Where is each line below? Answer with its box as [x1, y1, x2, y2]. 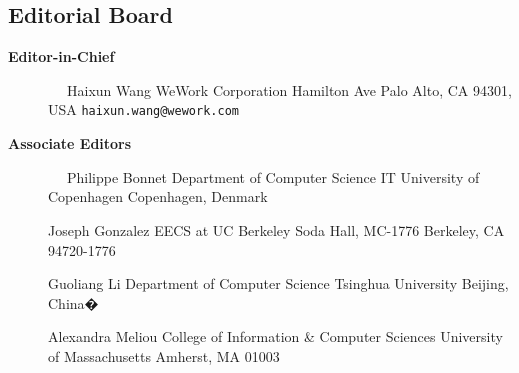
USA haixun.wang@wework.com [48, 99, 239, 120]
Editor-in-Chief [8, 46, 115, 67]
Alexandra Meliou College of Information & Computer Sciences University [48, 326, 503, 347]
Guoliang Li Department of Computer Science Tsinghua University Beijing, [48, 273, 509, 294]
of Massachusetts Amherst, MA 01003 [48, 345, 280, 366]
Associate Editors [8, 133, 132, 154]
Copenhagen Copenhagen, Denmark [48, 186, 268, 207]
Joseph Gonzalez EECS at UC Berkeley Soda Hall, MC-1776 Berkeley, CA [48, 219, 505, 240]
